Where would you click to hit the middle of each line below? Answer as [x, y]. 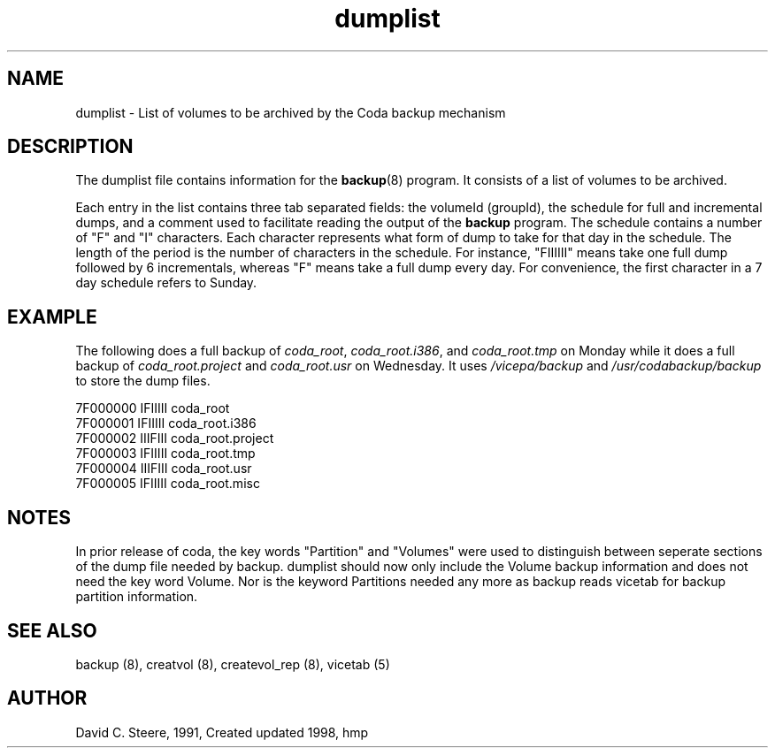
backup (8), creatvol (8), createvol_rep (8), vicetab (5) [233, 664]
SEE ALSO [52, 630]
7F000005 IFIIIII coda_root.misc [168, 484]
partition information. [137, 597]
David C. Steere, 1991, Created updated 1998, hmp [222, 732]
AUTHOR [47, 698]
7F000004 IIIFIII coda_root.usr [164, 469]
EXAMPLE [52, 316]
